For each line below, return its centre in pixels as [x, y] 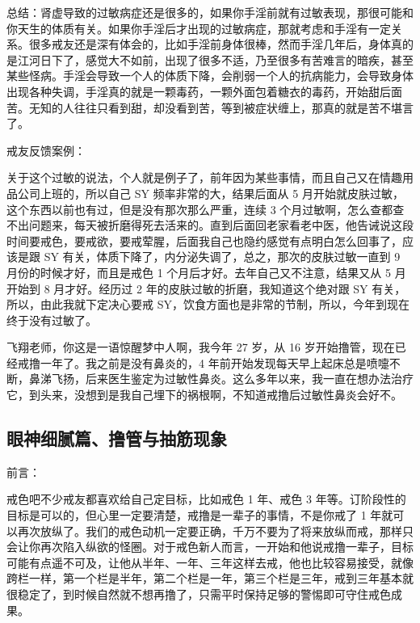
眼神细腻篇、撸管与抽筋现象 [117, 438]
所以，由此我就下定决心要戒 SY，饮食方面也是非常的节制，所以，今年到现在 [208, 304]
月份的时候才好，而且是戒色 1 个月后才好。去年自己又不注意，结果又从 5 [199, 272]
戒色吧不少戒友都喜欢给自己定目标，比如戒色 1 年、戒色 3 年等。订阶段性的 [206, 499]
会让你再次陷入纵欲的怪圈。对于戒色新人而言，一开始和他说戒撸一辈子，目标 [210, 547]
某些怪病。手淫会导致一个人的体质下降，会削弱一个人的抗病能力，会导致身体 [210, 76]
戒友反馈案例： [46, 150]
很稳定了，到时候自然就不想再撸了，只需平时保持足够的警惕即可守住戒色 [199, 594]
